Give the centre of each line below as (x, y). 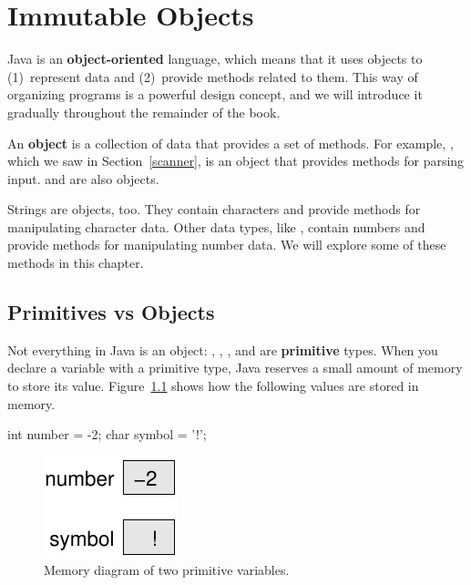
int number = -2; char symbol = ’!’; (107, 434)
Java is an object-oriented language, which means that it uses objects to (215, 59)
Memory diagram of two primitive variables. (167, 570)
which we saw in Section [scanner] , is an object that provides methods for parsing (236, 161)
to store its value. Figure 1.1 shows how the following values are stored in (213, 386)
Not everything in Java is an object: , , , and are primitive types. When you (223, 349)
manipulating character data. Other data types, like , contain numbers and (216, 226)
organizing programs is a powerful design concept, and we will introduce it (215, 94)
